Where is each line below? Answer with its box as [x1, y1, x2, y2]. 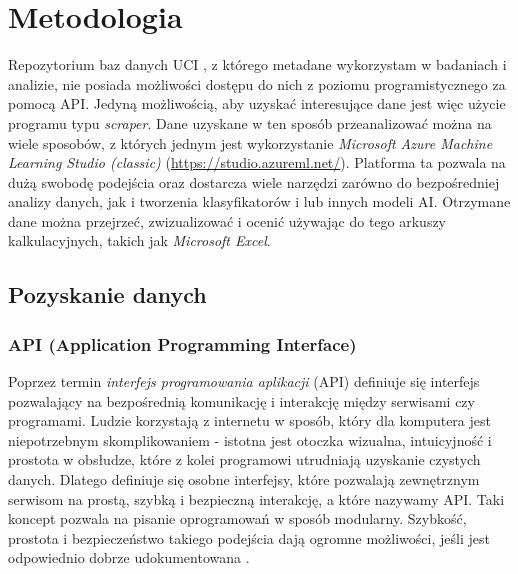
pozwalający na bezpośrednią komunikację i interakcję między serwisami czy [8, 390, 475, 411]
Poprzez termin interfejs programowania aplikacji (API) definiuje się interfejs [8, 371, 480, 392]
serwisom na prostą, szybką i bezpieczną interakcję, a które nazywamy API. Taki [8, 488, 505, 509]
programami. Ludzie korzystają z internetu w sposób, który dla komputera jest [8, 410, 491, 431]
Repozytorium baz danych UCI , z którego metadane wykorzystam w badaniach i [8, 54, 507, 75]
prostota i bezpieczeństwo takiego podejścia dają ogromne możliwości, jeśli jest [8, 527, 490, 548]
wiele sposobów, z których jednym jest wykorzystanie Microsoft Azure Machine [8, 132, 493, 153]
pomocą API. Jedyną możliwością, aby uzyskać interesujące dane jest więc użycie [8, 93, 506, 114]
